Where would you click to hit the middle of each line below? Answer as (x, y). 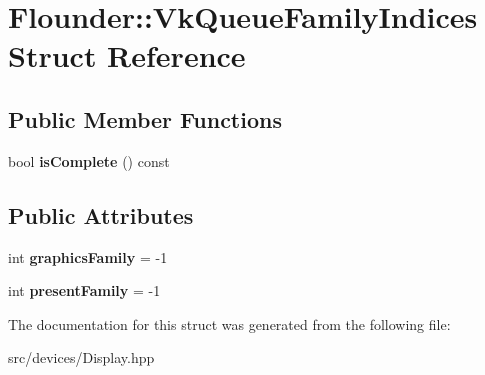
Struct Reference (127, 55)
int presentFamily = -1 (84, 290)
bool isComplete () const (89, 160)
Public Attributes (101, 214)
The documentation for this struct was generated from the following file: (229, 323)
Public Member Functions (145, 118)
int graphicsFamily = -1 (88, 256)
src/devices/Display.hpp (81, 357)
